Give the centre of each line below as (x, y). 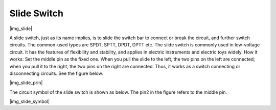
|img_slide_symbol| (30, 101)
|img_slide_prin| (26, 83)
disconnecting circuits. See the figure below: (56, 73)
